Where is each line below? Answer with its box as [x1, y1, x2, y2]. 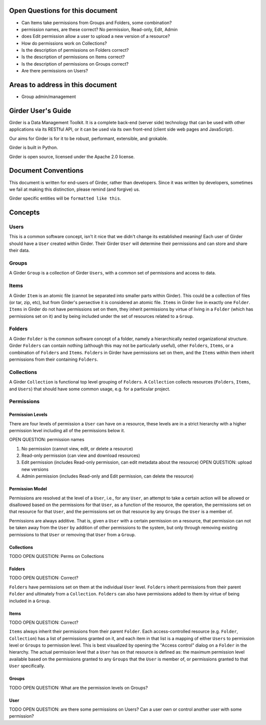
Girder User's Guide [9, 106, 71, 115]
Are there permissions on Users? [21, 68, 88, 74]
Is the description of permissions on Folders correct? [21, 47, 129, 53]
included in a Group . [9, 598, 51, 604]
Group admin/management [21, 94, 76, 100]
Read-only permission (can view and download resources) [21, 452, 140, 458]
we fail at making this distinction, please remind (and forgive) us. [9, 186, 140, 192]
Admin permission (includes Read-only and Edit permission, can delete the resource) [21, 473, 194, 479]
